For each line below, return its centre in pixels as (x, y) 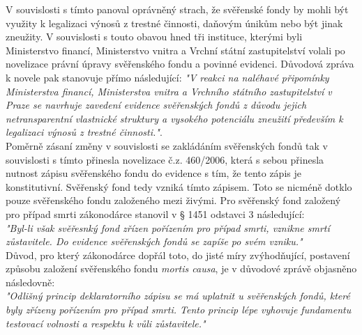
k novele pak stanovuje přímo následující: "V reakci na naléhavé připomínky (167, 77)
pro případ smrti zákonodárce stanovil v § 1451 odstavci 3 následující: (155, 213)
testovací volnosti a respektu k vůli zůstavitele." (106, 323)
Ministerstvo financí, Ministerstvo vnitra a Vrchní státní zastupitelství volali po (175, 50)
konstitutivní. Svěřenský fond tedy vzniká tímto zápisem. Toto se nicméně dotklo (179, 186)
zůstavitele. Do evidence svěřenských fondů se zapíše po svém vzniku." (154, 241)
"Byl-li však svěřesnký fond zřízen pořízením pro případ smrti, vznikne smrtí (168, 227)
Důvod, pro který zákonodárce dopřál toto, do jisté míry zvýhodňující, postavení (178, 255)
